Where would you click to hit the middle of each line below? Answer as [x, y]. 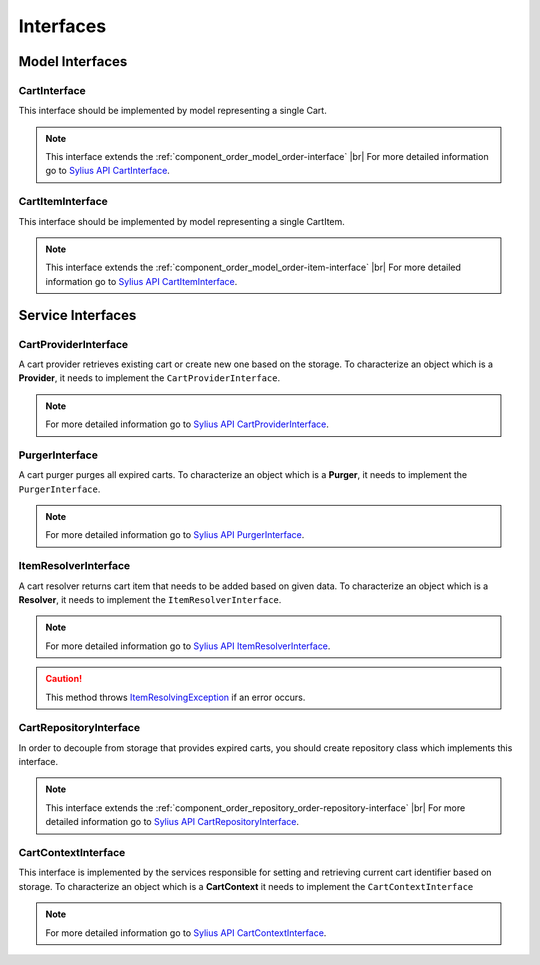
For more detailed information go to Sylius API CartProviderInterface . [187, 424]
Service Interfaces [77, 315]
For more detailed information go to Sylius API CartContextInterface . [186, 932]
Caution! [64, 679]
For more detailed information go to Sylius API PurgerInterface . [175, 535]
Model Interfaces [73, 61]
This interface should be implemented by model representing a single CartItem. [181, 221]
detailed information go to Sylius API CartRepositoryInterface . [172, 822]
